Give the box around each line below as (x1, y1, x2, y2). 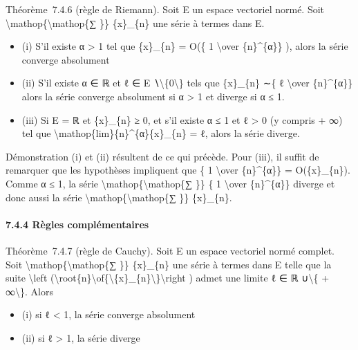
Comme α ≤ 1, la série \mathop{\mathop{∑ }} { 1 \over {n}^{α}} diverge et (6, 176, 335, 190)
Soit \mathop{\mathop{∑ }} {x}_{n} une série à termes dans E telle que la (6, 257, 332, 271)
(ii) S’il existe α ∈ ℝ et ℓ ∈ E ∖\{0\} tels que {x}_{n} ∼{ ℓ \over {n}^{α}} (21, 75, 353, 90)
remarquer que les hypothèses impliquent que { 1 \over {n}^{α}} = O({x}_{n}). (6, 163, 350, 177)
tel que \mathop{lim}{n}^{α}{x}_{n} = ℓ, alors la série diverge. (21, 126, 300, 140)
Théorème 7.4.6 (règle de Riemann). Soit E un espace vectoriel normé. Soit (6, 2, 325, 16)
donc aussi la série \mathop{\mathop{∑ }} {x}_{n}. (6, 190, 232, 204)
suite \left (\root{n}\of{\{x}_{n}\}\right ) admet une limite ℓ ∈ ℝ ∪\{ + (6, 270, 330, 285)
